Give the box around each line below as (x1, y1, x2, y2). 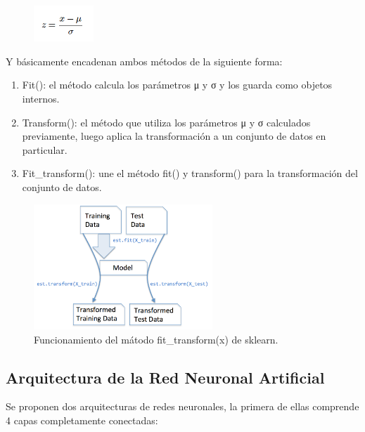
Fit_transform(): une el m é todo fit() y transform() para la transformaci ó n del (22, 166, 358, 181)
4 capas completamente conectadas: (6, 413, 158, 428)
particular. (22, 142, 68, 157)
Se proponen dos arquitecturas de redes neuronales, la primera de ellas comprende (6, 399, 359, 414)
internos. (22, 91, 60, 105)
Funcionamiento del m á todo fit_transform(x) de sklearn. (34, 332, 278, 346)
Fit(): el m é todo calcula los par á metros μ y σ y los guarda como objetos (22, 77, 333, 92)
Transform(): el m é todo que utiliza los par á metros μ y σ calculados (22, 114, 311, 129)
